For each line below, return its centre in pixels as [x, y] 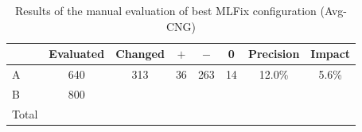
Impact [331, 54]
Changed [140, 54]
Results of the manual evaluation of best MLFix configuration [166, 10]
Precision [274, 54]
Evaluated [77, 54]
